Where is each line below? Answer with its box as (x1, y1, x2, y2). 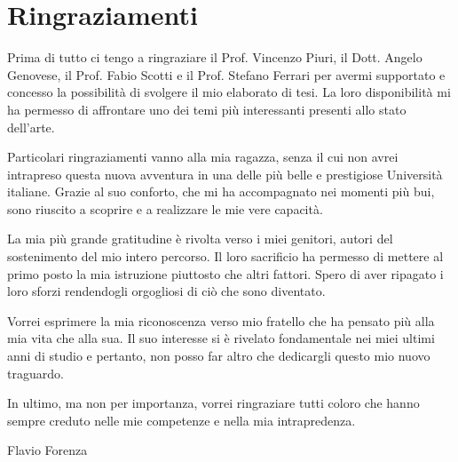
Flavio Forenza (7, 441, 88, 459)
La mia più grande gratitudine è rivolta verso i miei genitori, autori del (7, 229, 393, 248)
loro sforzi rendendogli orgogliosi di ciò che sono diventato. (7, 282, 326, 300)
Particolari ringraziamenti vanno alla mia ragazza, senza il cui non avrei (7, 147, 399, 166)
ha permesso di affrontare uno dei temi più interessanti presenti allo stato (7, 100, 407, 118)
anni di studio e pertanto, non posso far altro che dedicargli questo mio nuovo (7, 346, 430, 365)
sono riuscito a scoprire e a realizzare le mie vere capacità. (7, 199, 323, 218)
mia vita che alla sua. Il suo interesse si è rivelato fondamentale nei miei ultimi (7, 329, 435, 347)
